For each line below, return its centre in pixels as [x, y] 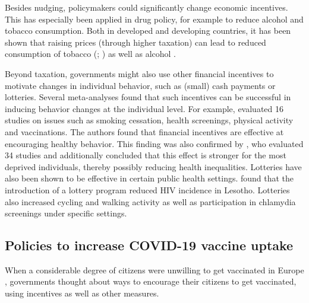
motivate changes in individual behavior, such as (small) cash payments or [140, 85]
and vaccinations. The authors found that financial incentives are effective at [144, 131]
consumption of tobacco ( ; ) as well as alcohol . [91, 54]
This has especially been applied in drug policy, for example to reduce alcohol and [154, 19]
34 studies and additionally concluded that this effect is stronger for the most [146, 155]
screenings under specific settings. [66, 213]
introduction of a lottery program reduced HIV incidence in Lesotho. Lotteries [147, 189]
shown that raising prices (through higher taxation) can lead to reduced [135, 42]
